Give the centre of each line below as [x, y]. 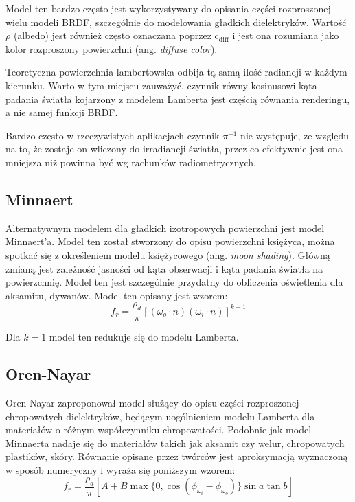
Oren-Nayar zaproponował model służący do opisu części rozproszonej [152, 402]
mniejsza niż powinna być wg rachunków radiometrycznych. [131, 162]
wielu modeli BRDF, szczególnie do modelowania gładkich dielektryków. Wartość [176, 22]
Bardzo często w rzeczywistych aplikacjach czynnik [113, 135]
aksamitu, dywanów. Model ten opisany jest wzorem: [117, 295]
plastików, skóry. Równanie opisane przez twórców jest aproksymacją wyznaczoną [177, 456]
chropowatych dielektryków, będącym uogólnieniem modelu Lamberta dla [160, 416]
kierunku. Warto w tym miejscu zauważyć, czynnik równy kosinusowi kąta [161, 85]
